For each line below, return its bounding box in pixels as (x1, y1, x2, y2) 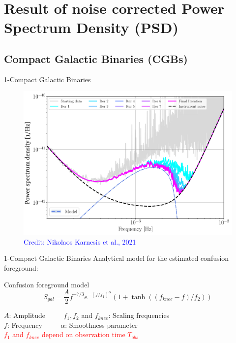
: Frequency (7, 319, 42, 330)
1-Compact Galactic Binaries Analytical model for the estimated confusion (4, 253, 229, 263)
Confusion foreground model (4, 279, 89, 289)
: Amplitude (9, 310, 46, 320)
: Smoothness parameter (65, 319, 138, 330)
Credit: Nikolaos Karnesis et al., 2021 (24, 236, 136, 247)
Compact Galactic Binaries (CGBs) (4, 51, 188, 66)
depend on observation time (41, 329, 125, 340)
